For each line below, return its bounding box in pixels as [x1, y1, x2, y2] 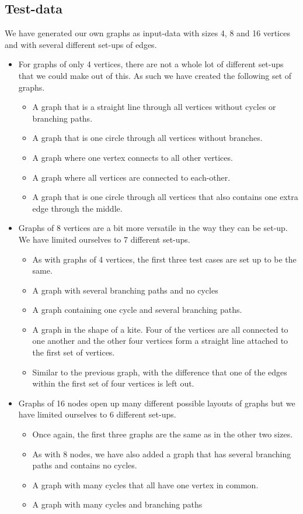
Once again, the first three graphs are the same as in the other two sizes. [32, 428, 293, 440]
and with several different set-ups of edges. [5, 38, 157, 50]
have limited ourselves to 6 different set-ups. [18, 408, 176, 420]
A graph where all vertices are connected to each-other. [32, 171, 231, 183]
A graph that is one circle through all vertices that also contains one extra [32, 191, 298, 203]
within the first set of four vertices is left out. [32, 377, 194, 389]
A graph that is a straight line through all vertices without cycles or [32, 101, 276, 113]
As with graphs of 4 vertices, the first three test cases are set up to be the [32, 253, 297, 265]
